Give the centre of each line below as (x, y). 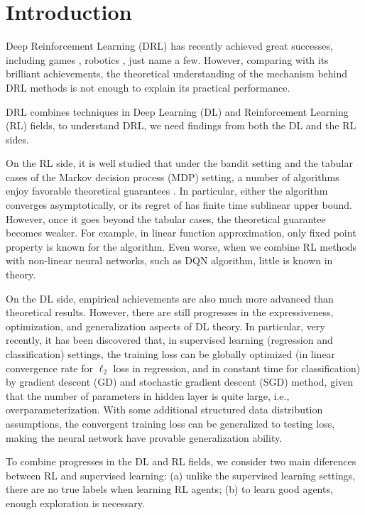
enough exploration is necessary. (75, 503)
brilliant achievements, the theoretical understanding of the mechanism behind (177, 74)
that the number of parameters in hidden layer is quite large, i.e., (148, 395)
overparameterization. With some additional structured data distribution (164, 410)
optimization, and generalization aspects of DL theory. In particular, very (165, 326)
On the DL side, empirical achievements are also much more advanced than (170, 298)
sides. (17, 139)
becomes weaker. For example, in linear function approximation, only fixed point (181, 233)
